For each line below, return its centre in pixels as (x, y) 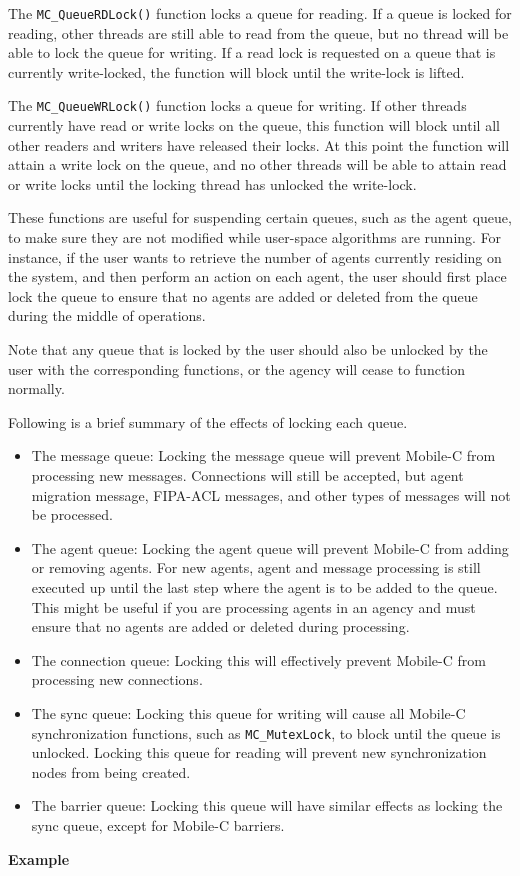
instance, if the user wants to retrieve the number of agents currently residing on (255, 256)
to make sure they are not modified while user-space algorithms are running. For (255, 237)
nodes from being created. (111, 771)
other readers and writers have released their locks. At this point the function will (259, 144)
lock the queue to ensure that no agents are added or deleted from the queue (243, 295)
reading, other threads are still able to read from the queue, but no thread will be (258, 32)
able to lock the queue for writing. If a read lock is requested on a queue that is (252, 52)
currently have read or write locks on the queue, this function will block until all (254, 125)
